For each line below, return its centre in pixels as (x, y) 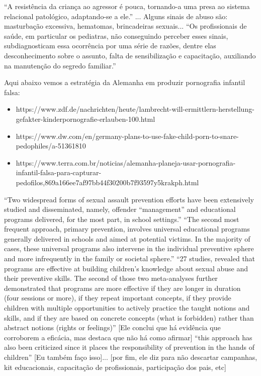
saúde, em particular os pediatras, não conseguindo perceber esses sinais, (116, 35)
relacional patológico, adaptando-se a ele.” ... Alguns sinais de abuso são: (116, 16)
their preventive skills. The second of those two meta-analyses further (111, 278)
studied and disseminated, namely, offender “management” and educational (120, 209)
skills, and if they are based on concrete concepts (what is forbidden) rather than (129, 317)
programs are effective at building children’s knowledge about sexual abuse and (126, 268)
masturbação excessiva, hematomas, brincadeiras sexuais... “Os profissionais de (125, 26)
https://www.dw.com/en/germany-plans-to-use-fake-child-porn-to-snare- (127, 136)
